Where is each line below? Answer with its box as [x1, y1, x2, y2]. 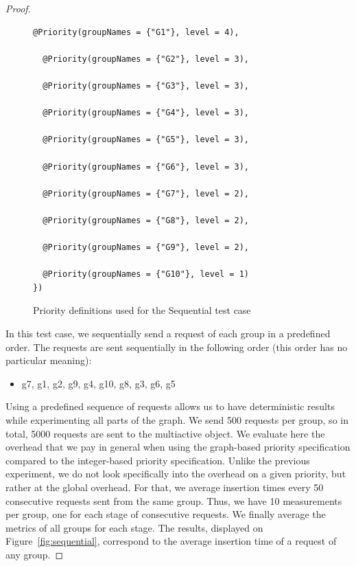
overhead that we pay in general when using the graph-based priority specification [5, 440, 351, 454]
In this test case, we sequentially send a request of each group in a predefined [5, 326, 331, 341]
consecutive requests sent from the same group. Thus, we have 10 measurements [5, 493, 342, 508]
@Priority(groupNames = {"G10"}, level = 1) [43, 269, 249, 280]
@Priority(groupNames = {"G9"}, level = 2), [43, 242, 249, 253]
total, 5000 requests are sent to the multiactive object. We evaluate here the [5, 426, 325, 440]
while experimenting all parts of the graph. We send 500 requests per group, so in [5, 413, 348, 427]
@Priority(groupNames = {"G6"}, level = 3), [43, 161, 249, 172]
